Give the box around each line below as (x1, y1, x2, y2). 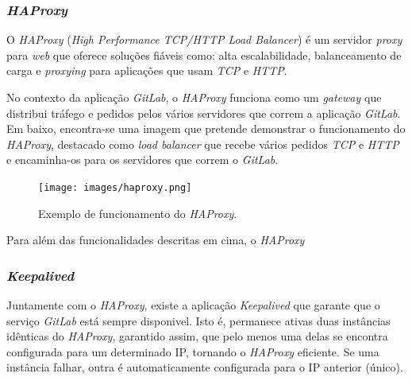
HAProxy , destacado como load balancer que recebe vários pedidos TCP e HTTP (6, 135, 399, 152)
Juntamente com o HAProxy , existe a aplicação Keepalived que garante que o (6, 297, 380, 313)
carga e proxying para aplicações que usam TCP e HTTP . (6, 62, 287, 79)
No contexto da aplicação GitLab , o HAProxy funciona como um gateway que (6, 89, 382, 105)
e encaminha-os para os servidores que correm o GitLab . (6, 151, 279, 168)
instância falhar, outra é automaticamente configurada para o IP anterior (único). (6, 359, 403, 375)
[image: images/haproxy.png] (38, 181, 192, 193)
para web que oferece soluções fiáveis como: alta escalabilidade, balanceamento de (6, 46, 402, 63)
